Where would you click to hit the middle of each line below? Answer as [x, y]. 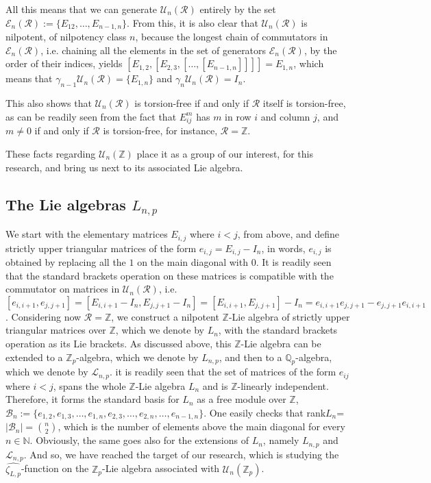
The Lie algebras [66, 204]
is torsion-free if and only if [192, 103]
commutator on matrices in [63, 289]
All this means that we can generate [82, 9]
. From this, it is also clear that [193, 22]
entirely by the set [238, 9]
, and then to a [250, 357]
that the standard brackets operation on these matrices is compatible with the [170, 275]
